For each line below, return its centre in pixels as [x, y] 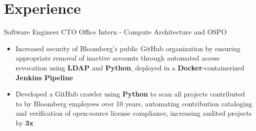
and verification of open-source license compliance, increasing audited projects [134, 113]
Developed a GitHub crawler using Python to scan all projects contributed [130, 94]
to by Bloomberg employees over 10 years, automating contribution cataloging [134, 103]
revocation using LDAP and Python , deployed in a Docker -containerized [130, 67]
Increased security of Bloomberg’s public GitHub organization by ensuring [128, 48]
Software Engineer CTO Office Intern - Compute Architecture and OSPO [115, 32]
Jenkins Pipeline [44, 77]
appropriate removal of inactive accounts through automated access [118, 58]
